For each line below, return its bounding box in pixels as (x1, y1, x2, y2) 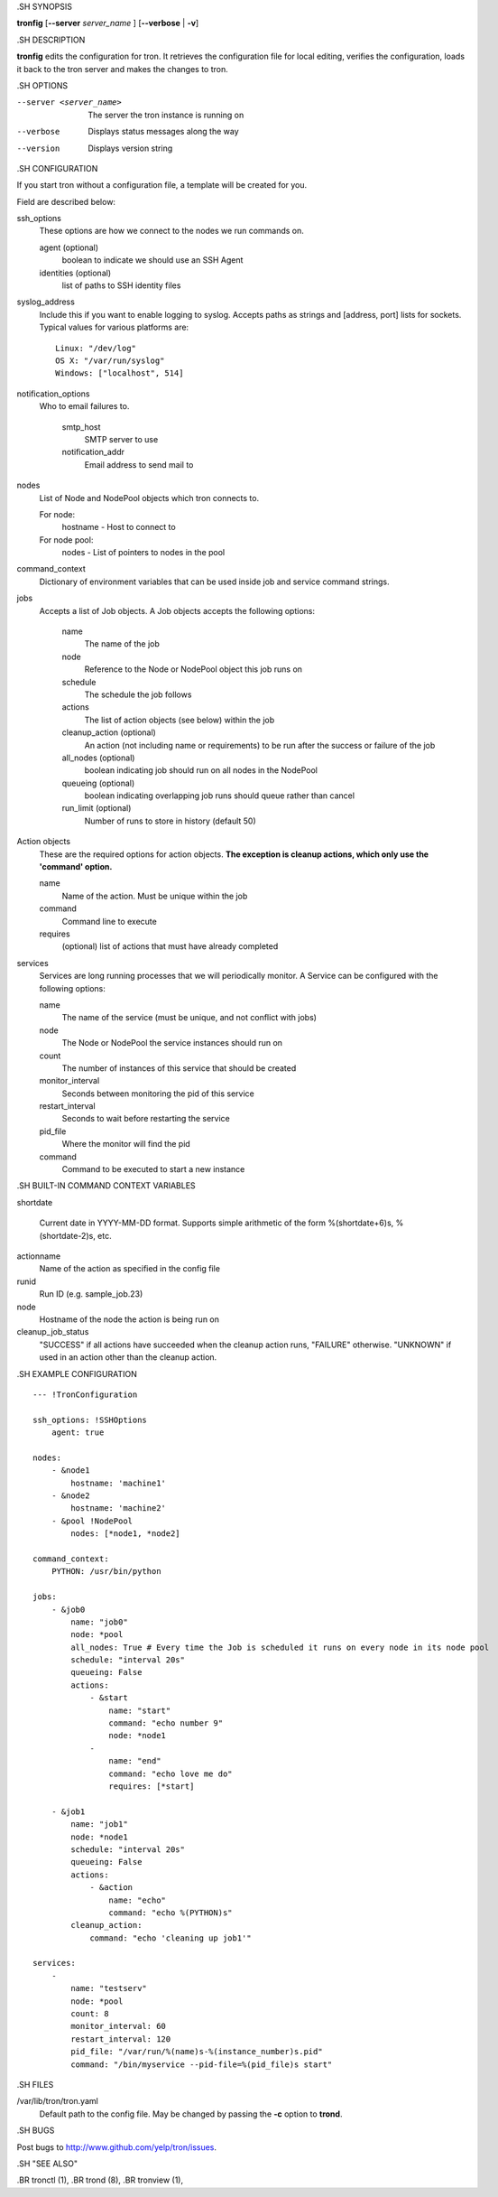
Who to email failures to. (39, 401, 130, 412)
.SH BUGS (16, 2125, 55, 2136)
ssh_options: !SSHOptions (32, 1414, 148, 1425)
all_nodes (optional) (61, 752, 135, 763)
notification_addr (61, 447, 125, 458)
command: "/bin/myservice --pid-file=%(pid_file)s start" (70, 2059, 333, 2070)
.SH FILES (16, 2079, 54, 2090)
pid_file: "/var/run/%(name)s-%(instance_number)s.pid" (70, 2046, 324, 2057)
